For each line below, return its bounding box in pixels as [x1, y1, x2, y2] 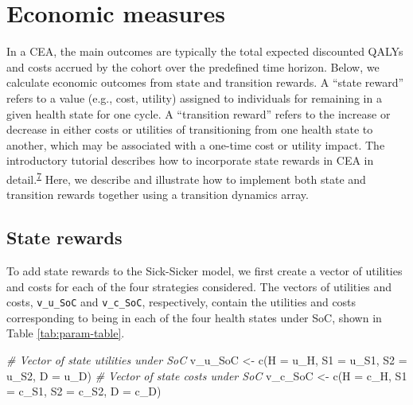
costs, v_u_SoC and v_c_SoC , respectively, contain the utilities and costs [6, 294, 357, 310]
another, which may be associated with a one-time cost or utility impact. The [6, 136, 385, 153]
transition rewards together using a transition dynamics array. [6, 186, 309, 203]
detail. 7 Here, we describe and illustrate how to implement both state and [6, 168, 366, 187]
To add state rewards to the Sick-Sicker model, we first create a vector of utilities [6, 262, 403, 278]
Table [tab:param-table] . [6, 325, 125, 341]
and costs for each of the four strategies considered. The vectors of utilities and [6, 278, 392, 294]
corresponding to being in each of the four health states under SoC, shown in [6, 309, 382, 325]
